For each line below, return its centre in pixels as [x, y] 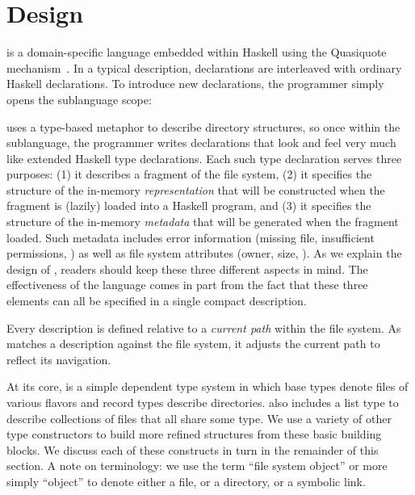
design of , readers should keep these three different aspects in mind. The [187, 268]
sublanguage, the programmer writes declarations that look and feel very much [201, 143]
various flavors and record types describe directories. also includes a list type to [203, 402]
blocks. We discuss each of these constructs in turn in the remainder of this [193, 449]
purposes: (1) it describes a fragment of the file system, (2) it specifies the [189, 174]
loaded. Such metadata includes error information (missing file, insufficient [191, 237]
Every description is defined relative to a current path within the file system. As [204, 327]
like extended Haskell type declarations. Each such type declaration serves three [204, 158]
